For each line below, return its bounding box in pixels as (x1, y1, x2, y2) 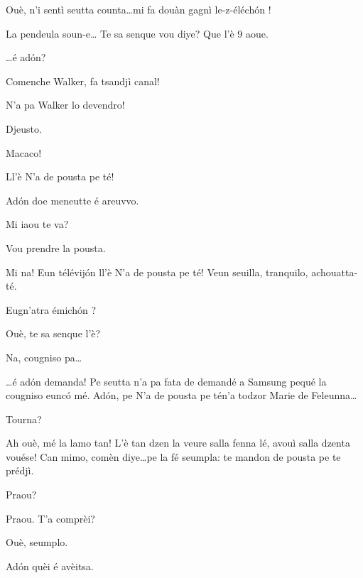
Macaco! (6, 145, 42, 160)
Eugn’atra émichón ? (6, 302, 97, 317)
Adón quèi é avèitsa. (6, 558, 94, 573)
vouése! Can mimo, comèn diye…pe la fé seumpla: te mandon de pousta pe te (6, 449, 341, 464)
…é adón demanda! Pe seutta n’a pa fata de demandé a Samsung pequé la (6, 373, 327, 388)
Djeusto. (6, 121, 42, 136)
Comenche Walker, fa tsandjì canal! (6, 73, 160, 88)
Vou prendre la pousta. (6, 240, 106, 255)
